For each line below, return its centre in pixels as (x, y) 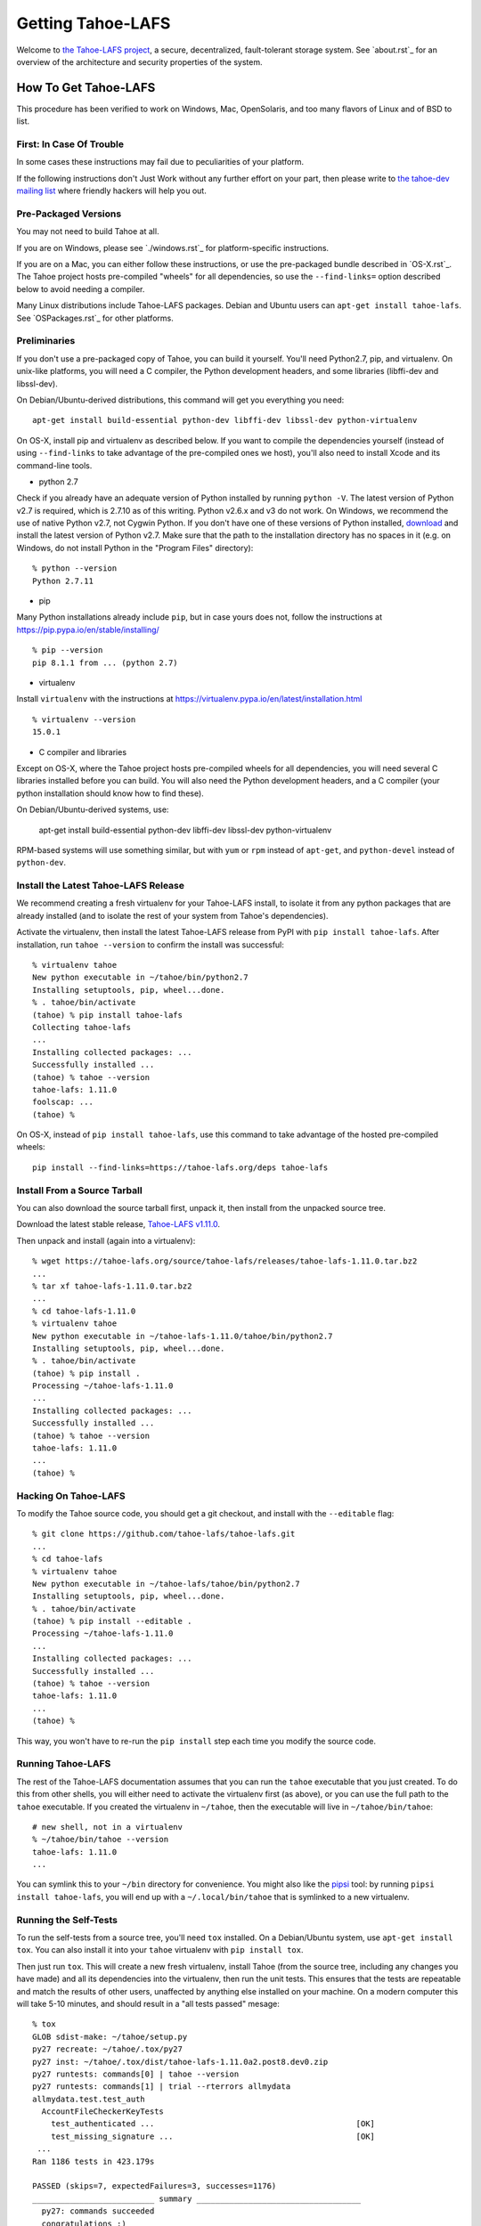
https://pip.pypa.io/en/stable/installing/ (88, 630)
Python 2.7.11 (63, 581)
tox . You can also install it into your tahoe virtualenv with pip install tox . (160, 1950)
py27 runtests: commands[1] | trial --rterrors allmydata (162, 2087)
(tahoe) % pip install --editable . (112, 1621)
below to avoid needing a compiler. (81, 288)
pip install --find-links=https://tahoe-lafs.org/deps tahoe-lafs (180, 1167)
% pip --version (68, 650)
